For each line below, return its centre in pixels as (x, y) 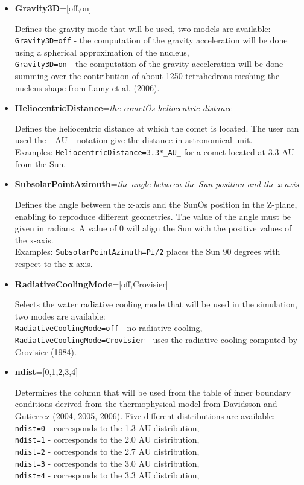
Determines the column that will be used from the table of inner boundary (153, 392)
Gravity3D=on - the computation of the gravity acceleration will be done (149, 64)
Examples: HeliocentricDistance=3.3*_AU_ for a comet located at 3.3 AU (154, 152)
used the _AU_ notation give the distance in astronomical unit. (134, 140)
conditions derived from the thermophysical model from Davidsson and (146, 404)
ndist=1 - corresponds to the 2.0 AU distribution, (107, 439)
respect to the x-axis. (54, 263)
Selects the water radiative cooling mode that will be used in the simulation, (156, 304)
